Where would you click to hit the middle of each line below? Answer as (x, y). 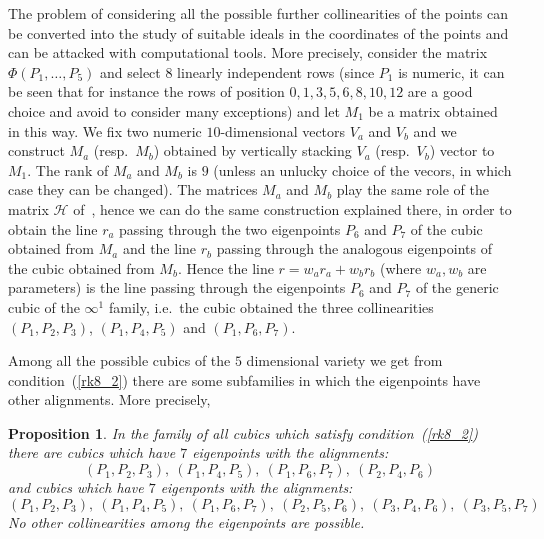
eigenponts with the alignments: (256, 487)
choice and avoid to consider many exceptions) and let (174, 110)
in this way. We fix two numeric (105, 130)
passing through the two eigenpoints (230, 228)
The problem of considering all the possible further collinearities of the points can (258, 13)
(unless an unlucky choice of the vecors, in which (362, 169)
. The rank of (68, 169)
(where (401, 267)
